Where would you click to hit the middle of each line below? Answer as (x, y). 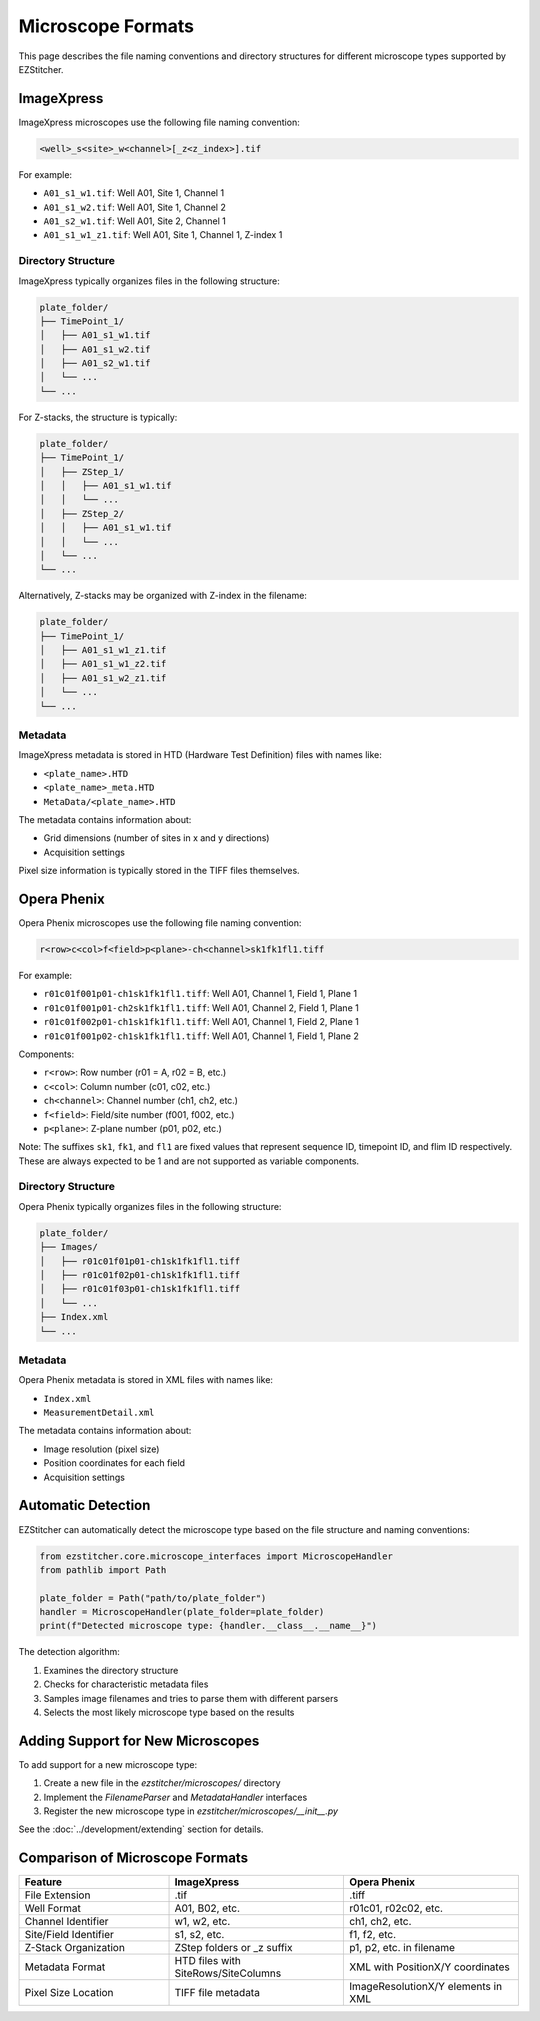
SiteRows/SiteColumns (228, 1973)
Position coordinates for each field (114, 1463)
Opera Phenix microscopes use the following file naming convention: (160, 923)
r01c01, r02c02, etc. (396, 1908)
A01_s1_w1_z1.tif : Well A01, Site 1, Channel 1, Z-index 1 (163, 235)
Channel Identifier (66, 1922)
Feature (43, 1882)
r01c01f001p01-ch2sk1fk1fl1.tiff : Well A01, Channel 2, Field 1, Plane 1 (201, 1007)
